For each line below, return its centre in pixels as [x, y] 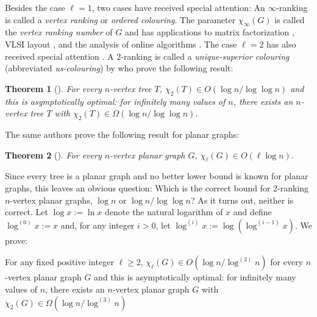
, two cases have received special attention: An [178, 7]
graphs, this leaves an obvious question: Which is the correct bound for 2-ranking [157, 187]
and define [252, 212]
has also [281, 44]
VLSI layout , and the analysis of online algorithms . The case [121, 44]
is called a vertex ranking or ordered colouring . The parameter [120, 19]
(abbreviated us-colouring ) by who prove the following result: [119, 68]
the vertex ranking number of [59, 32]
